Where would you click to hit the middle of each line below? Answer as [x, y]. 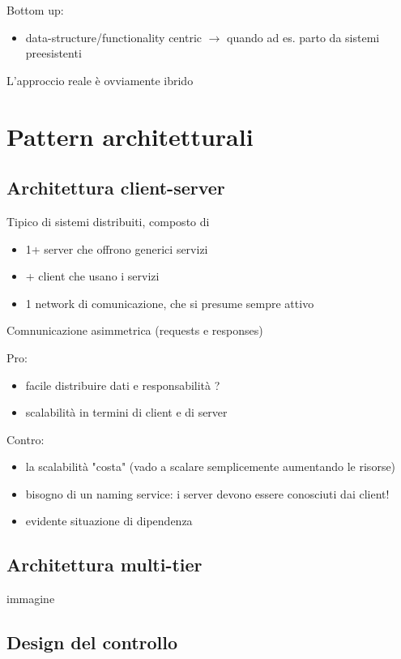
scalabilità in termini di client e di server [126, 412]
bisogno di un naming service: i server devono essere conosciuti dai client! [207, 493]
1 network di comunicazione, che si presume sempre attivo [170, 303]
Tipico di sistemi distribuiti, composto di [108, 221]
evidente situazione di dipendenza [109, 521]
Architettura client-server [116, 188]
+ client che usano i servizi [92, 276]
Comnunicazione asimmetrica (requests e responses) [135, 330]
